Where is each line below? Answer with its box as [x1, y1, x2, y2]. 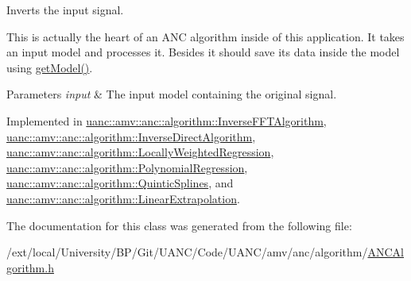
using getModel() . [6, 59, 93, 75]
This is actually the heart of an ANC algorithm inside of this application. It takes [6, 28, 405, 44]
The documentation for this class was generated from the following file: [6, 217, 352, 233]
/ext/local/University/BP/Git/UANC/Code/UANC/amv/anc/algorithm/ [6, 244, 368, 260]
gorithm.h [6, 259, 54, 275]
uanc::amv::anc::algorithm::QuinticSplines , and [6, 175, 234, 191]
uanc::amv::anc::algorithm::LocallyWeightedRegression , [6, 144, 274, 160]
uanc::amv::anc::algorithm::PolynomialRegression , [6, 159, 248, 175]
